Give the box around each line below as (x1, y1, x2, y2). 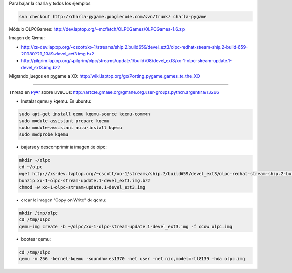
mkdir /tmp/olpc (19, 210, 58, 216)
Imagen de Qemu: (9, 35, 45, 41)
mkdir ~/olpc (19, 157, 51, 163)
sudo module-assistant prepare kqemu (19, 118, 109, 124)
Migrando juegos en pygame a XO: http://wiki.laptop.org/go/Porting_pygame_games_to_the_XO (9, 73, 200, 79)
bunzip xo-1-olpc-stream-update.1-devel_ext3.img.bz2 (19, 178, 150, 183)
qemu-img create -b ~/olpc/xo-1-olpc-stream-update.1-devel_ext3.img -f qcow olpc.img (19, 224, 233, 229)
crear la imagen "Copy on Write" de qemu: (21, 197, 107, 203)
